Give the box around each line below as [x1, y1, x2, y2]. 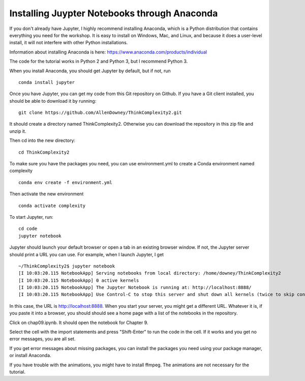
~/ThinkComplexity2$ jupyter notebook [18, 263, 115, 269]
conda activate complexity [18, 202, 86, 209]
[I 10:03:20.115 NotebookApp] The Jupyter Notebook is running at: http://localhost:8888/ [18, 285, 252, 290]
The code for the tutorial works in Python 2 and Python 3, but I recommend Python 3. [9, 58, 188, 65]
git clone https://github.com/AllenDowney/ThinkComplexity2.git [18, 110, 182, 115]
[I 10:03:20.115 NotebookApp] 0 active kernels [18, 277, 139, 283]
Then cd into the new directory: [9, 137, 76, 143]
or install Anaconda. [9, 353, 51, 359]
